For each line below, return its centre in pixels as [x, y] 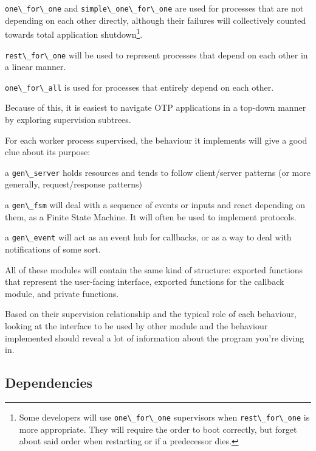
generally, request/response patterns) [74, 184]
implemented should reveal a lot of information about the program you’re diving [155, 337]
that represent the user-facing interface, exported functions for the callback [145, 281]
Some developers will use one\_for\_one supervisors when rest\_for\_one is [164, 417]
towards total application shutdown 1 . [74, 33]
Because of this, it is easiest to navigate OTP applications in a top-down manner [156, 107]
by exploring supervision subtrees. [68, 119]
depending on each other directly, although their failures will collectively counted [156, 20]
